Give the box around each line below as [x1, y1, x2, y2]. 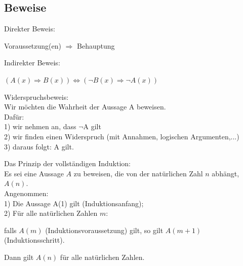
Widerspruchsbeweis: [4, 91, 69, 102]
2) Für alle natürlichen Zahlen [4, 208, 98, 218]
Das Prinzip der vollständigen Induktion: [4, 158, 131, 169]
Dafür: [4, 111, 24, 122]
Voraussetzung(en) [4, 40, 61, 51]
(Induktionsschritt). [4, 235, 65, 245]
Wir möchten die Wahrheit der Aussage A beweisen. [4, 101, 166, 112]
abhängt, [212, 168, 239, 178]
